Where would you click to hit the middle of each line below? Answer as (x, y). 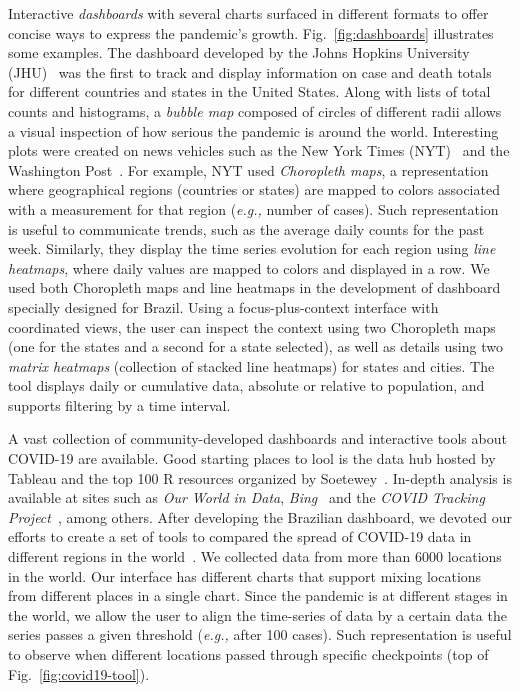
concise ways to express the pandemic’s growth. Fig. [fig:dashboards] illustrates (251, 32)
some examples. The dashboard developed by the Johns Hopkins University (239, 52)
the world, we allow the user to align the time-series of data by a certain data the (257, 614)
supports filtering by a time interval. (119, 404)
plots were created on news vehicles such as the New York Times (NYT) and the (259, 150)
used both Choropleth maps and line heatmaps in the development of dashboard (254, 287)
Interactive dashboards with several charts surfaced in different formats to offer (248, 13)
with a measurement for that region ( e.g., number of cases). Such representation (253, 208)
